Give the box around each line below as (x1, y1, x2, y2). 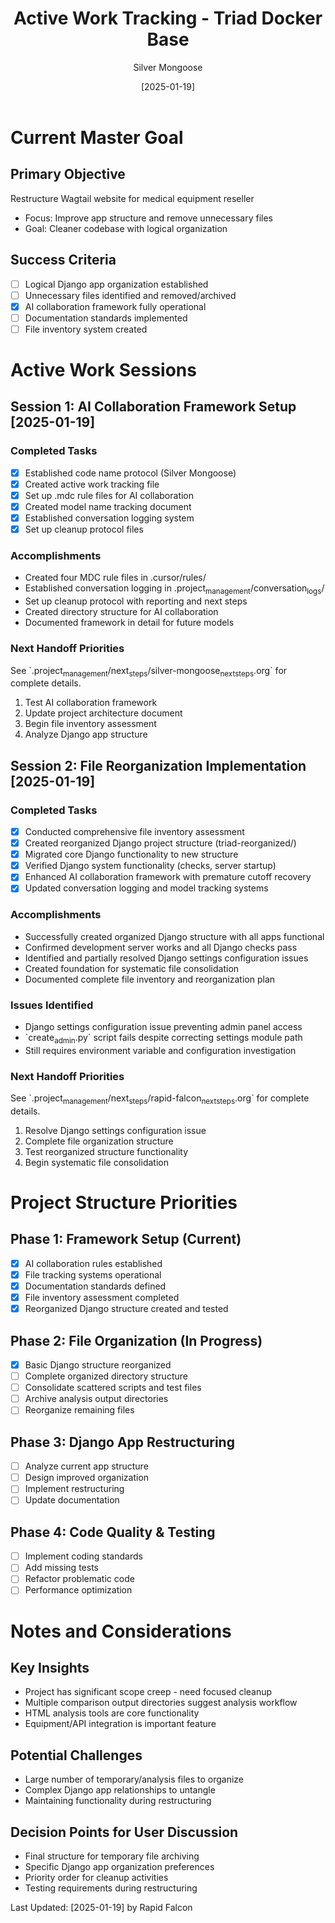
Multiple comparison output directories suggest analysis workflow (24, 1697, 298, 1709)
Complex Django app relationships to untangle (24, 1784, 216, 1796)
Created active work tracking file (24, 478, 160, 490)
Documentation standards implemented (24, 312, 188, 324)
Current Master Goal (10, 126, 184, 149)
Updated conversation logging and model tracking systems (24, 882, 269, 894)
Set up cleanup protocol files (24, 523, 144, 536)
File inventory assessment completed (24, 1292, 180, 1304)
